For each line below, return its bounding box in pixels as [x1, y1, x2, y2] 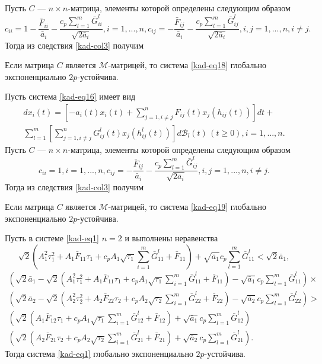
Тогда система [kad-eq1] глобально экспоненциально [5, 347, 193, 359]
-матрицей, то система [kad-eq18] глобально [108, 59, 267, 71]
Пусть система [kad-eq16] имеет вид [5, 90, 136, 103]
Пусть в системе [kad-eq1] [5, 232, 99, 244]
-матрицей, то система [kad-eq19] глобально [108, 200, 267, 213]
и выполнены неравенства [125, 232, 218, 244]
